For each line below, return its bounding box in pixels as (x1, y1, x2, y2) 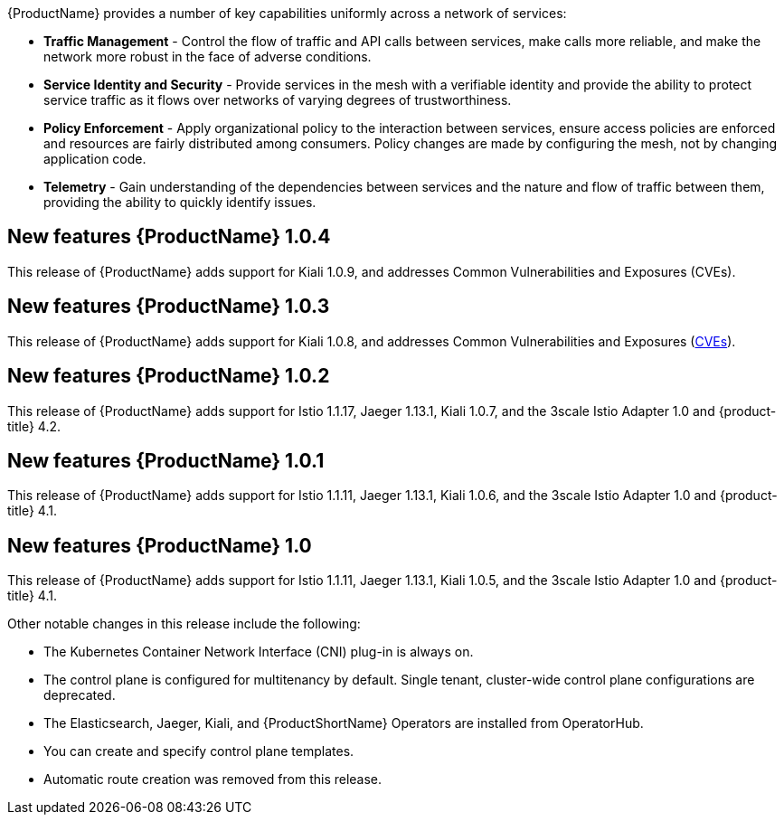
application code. (43, 151, 146, 166)
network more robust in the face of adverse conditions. (43, 49, 372, 64)
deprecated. (43, 687, 116, 704)
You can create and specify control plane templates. (43, 743, 354, 760)
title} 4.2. (7, 418, 61, 434)
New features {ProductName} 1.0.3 (7, 295, 330, 318)
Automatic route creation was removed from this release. (43, 771, 383, 788)
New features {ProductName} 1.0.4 (7, 225, 331, 249)
